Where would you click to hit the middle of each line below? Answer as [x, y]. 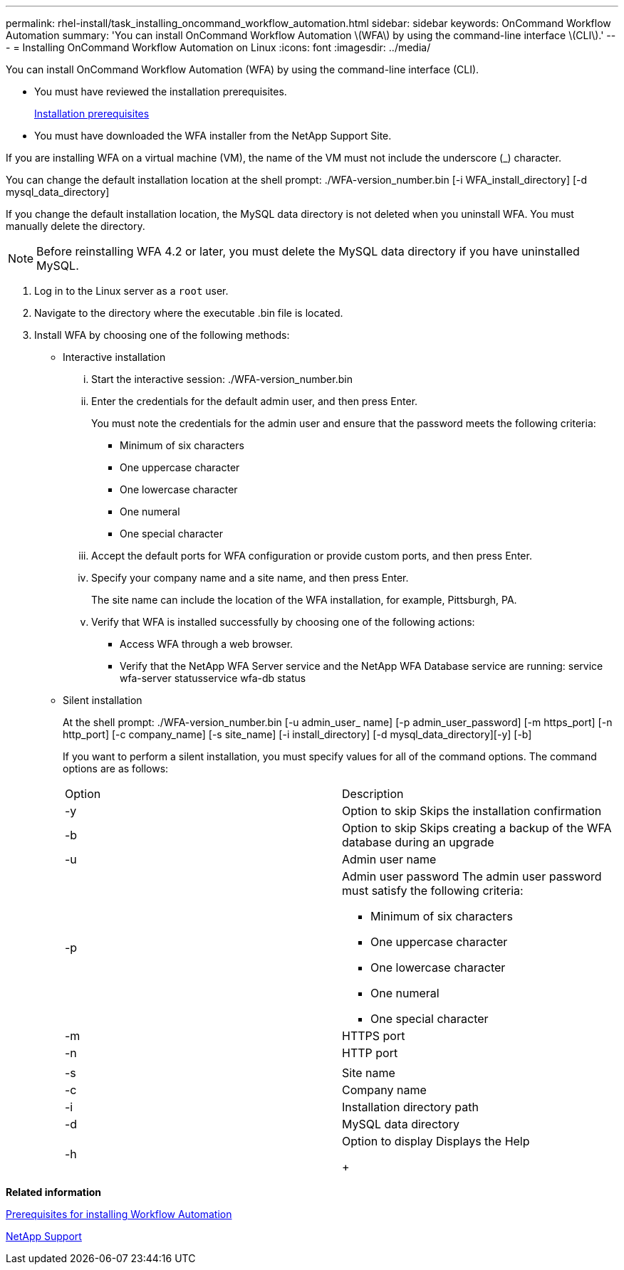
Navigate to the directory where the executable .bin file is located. [189, 313]
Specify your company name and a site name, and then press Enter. [250, 578]
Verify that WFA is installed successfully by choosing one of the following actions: [283, 622]
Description [373, 794]
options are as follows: [116, 768]
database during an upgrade [418, 842]
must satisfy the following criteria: [433, 891]
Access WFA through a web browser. [207, 644]
